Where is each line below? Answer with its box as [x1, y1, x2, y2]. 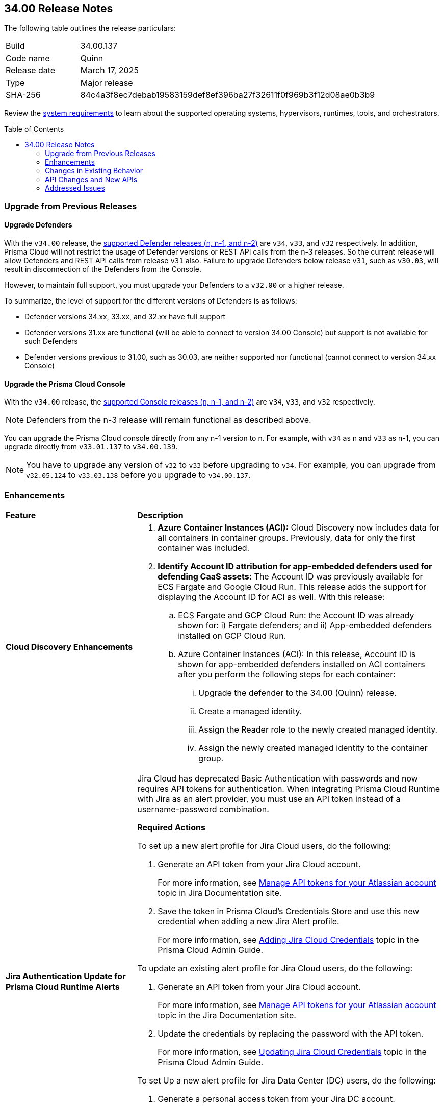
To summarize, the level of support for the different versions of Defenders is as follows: [4, 296, 297, 306]
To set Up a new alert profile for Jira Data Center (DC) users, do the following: [137, 1075, 436, 1086]
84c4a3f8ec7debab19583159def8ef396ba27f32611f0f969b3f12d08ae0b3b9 [80, 90, 375, 100]
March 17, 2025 [80, 65, 139, 76]
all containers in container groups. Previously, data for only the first [158, 532, 415, 543]
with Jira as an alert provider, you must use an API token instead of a [137, 793, 401, 804]
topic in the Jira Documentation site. [158, 1010, 296, 1020]
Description [137, 510, 184, 520]
